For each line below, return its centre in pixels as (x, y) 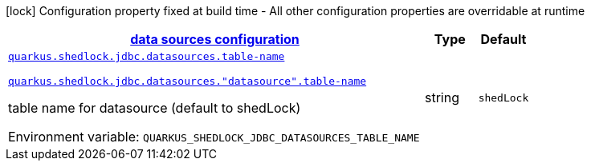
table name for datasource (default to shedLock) (155, 108)
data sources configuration (215, 39)
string (442, 97)
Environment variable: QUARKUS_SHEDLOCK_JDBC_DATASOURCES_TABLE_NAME (214, 137)
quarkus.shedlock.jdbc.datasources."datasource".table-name (187, 81)
